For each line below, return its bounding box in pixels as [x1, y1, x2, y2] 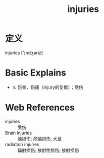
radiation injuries [5, 141, 40, 147]
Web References [5, 102, 75, 113]
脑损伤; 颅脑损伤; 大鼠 [17, 136, 62, 142]
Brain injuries [5, 130, 32, 136]
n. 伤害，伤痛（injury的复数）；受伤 [12, 84, 83, 90]
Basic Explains [5, 67, 66, 79]
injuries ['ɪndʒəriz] [5, 50, 43, 56]
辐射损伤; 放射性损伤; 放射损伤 [17, 147, 79, 153]
